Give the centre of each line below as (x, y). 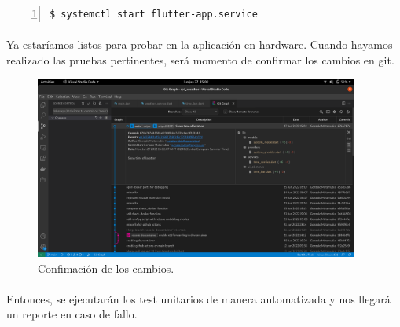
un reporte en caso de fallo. (72, 314)
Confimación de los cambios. (106, 268)
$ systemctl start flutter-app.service (154, 14)
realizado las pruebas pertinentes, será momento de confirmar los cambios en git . (200, 59)
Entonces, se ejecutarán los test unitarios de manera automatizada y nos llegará (198, 298)
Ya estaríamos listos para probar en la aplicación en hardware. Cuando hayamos (200, 44)
